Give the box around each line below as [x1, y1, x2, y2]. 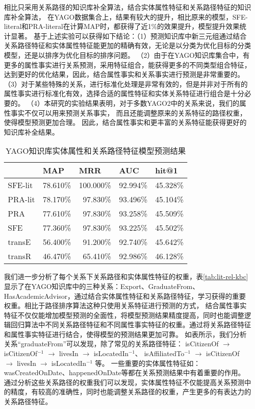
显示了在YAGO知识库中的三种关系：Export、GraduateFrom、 [4, 281, 200, 291]
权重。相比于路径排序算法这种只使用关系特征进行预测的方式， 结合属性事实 [4, 300, 247, 311]
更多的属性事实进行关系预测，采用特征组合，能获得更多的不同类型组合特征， [4, 59, 251, 70]
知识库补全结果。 [4, 126, 59, 137]
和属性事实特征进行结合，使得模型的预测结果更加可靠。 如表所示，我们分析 [4, 329, 247, 339]
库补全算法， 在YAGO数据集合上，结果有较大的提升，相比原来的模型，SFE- [4, 11, 248, 22]
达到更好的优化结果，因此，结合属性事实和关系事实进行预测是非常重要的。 [4, 69, 244, 79]
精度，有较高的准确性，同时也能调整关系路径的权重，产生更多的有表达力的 [10, 386, 251, 397]
